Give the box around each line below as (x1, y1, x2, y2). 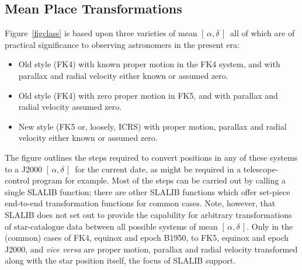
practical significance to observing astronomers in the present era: (5, 38, 239, 50)
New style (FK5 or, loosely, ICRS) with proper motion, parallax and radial (18, 120, 287, 132)
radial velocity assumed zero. (18, 101, 122, 113)
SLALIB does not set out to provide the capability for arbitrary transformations (5, 208, 292, 220)
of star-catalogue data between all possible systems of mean (5, 220, 218, 232)
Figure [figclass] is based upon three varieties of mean (5, 27, 197, 39)
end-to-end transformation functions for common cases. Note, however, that (5, 197, 276, 209)
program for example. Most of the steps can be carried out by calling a (32, 174, 286, 186)
